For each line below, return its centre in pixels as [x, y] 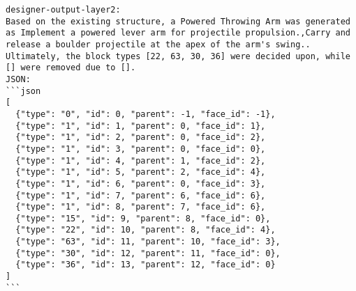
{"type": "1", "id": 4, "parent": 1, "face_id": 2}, [141, 160]
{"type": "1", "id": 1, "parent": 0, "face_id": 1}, [141, 126]
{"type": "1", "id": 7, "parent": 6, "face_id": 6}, [141, 195]
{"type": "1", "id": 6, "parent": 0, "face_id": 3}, [141, 183]
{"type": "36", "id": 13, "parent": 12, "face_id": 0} [146, 265]
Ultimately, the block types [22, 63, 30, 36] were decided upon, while [178, 56]
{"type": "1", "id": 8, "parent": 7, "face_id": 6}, [141, 207]
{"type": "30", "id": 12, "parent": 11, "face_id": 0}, [148, 253]
